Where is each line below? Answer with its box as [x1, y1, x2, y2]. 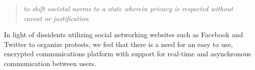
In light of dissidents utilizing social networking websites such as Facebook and [4, 29, 243, 40]
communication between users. [4, 58, 97, 68]
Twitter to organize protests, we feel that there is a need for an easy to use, [4, 39, 233, 49]
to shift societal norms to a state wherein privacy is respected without [23, 3, 233, 13]
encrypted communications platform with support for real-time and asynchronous [4, 48, 251, 59]
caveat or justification [23, 13, 89, 23]
